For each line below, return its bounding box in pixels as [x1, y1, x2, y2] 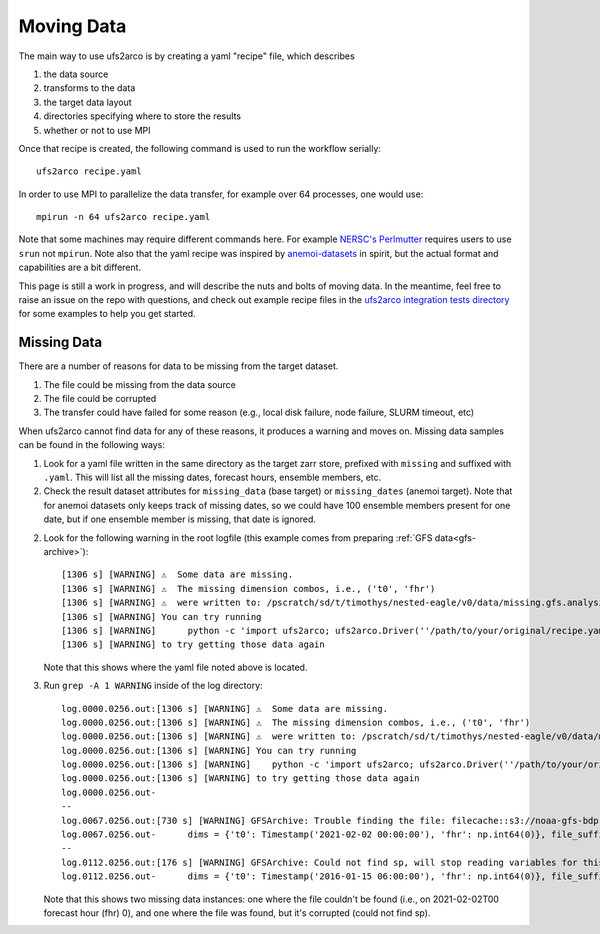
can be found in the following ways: [18, 439, 165, 451]
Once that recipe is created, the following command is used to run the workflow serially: [18, 142, 382, 154]
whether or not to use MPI [43, 124, 151, 136]
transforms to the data [43, 82, 136, 94]
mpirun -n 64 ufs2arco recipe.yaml [36, 211, 211, 223]
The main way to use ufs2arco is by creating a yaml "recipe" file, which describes [18, 50, 355, 62]
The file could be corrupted [43, 393, 157, 405]
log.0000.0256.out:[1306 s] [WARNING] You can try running [61, 745, 357, 756]
